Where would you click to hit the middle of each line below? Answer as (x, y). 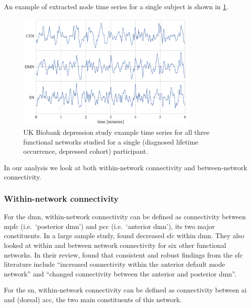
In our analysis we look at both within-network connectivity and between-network (125, 167)
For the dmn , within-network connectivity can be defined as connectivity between (125, 217)
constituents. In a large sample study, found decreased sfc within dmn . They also (124, 235)
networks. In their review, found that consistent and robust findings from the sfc (123, 254)
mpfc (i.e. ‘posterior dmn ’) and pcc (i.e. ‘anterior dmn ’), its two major (110, 226)
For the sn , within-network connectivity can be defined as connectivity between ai (125, 290)
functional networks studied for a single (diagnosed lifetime (111, 141)
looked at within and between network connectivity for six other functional (115, 245)
